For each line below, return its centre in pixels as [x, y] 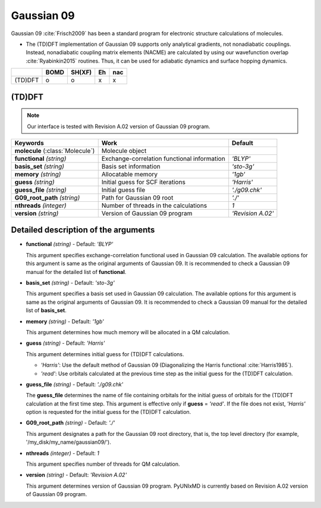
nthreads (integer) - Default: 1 [63, 453]
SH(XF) [81, 73]
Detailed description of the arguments [83, 230]
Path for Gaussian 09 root [137, 198]
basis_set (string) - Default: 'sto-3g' [70, 282]
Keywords [29, 143]
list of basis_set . [46, 310]
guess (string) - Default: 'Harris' [65, 343]
